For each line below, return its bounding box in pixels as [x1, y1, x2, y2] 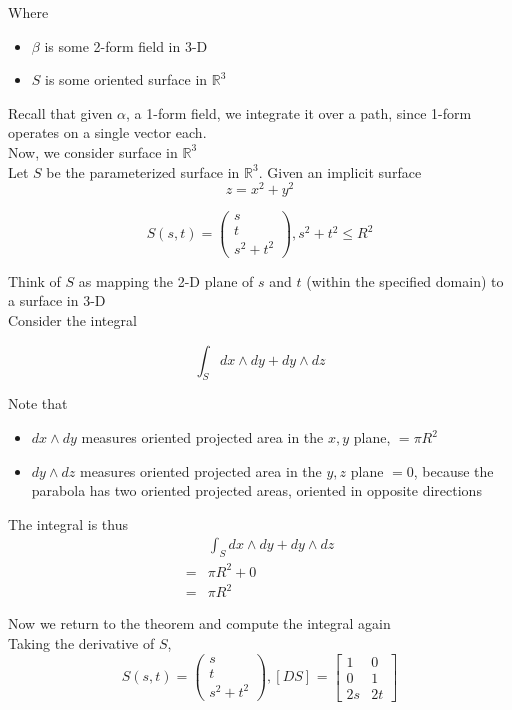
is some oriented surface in [45, 69, 208, 90]
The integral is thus [8, 513, 128, 534]
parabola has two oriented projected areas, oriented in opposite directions [31, 480, 482, 501]
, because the [413, 460, 494, 481]
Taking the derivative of [8, 632, 155, 653]
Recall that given [8, 102, 113, 123]
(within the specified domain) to [306, 270, 504, 291]
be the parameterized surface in [46, 161, 240, 182]
